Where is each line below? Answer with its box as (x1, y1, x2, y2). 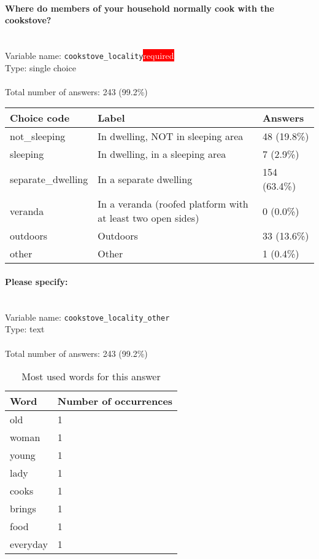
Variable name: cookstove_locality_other (5, 310, 170, 323)
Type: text (5, 322, 45, 335)
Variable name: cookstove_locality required (5, 49, 174, 61)
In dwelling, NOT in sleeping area (98, 129, 244, 144)
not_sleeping (10, 129, 66, 144)
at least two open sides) (98, 211, 199, 225)
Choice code (10, 111, 70, 125)
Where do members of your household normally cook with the (5, 1, 274, 14)
